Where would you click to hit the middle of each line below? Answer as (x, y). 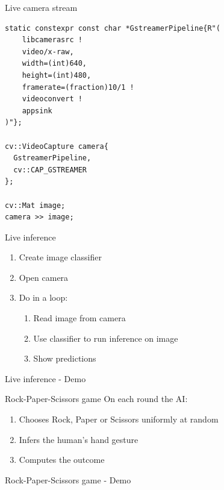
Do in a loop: (43, 297)
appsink (37, 111)
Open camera (44, 277)
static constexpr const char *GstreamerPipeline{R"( (113, 28)
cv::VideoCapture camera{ (57, 146)
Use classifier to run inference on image (106, 338)
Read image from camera (79, 318)
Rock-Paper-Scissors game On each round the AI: (96, 399)
